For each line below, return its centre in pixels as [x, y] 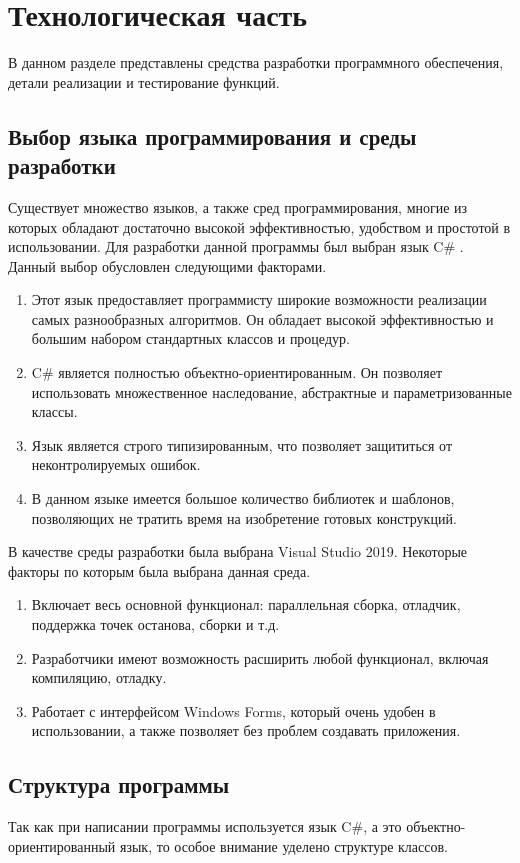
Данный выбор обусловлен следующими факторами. [167, 265]
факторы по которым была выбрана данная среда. [159, 570]
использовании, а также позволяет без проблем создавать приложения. [246, 730]
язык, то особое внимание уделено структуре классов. [283, 845]
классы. [54, 411]
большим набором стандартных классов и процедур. [190, 338]
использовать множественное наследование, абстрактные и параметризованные [271, 391]
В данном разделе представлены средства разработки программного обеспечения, [256, 62]
